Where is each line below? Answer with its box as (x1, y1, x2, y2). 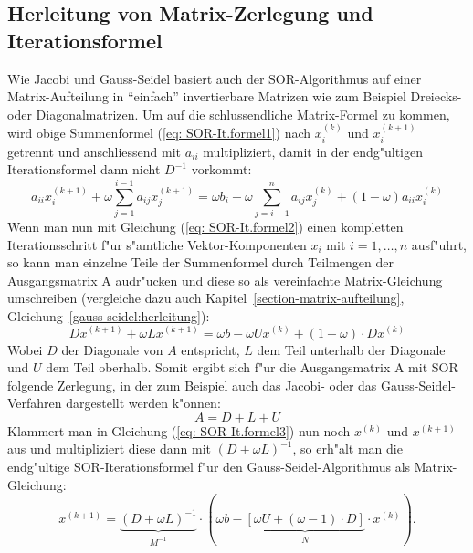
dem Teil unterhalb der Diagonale (257, 339, 446, 359)
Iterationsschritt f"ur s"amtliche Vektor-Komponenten (7, 235, 307, 254)
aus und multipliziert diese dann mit (7, 439, 212, 458)
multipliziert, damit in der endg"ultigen (203, 141, 423, 161)
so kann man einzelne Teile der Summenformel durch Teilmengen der (7, 253, 394, 272)
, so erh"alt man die (292, 439, 403, 458)
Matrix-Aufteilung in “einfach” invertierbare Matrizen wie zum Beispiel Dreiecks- (7, 87, 462, 106)
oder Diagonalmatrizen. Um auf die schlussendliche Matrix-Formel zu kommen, (7, 104, 450, 123)
